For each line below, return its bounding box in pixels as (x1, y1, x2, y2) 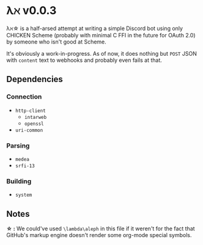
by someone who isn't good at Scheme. (6, 38, 107, 45)
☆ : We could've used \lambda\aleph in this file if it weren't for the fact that (6, 225, 195, 232)
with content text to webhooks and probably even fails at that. (6, 56, 162, 64)
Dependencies (6, 74, 63, 85)
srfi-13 (15, 162, 35, 169)
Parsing (6, 141, 30, 149)
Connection (6, 92, 42, 101)
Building (6, 177, 32, 186)
